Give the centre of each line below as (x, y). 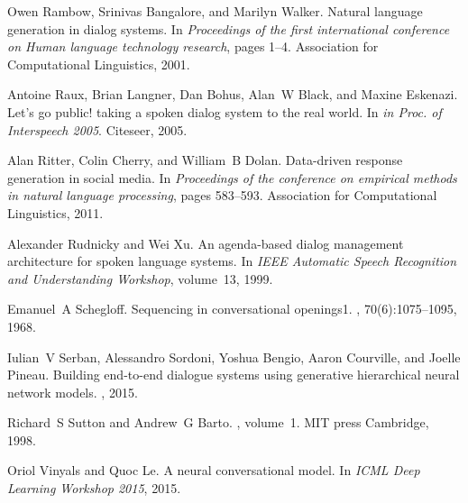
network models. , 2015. (73, 392)
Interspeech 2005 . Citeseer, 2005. (97, 129)
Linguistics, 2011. (55, 212)
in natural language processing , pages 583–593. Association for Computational (222, 195)
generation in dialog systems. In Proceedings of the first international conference (229, 28)
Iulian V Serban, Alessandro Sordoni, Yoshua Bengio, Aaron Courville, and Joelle (234, 357)
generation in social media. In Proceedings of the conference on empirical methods (232, 177)
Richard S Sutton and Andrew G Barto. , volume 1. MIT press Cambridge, (218, 422)
